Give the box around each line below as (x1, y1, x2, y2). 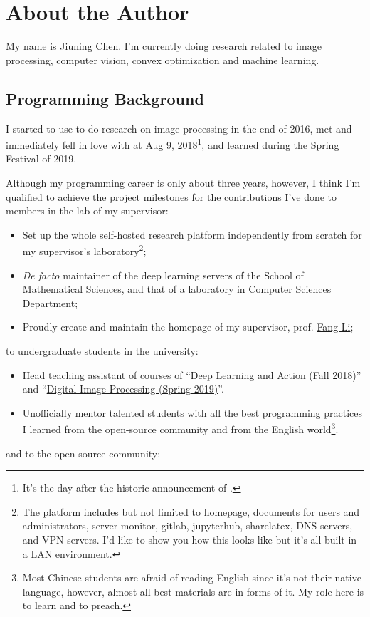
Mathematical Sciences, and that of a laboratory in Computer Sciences (22, 281, 332, 296)
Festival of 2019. (6, 151, 77, 166)
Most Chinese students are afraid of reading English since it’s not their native (22, 570, 361, 585)
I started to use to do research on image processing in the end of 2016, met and (6, 120, 352, 135)
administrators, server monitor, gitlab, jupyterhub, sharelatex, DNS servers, (22, 518, 353, 533)
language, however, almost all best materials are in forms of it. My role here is (22, 584, 364, 598)
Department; (22, 295, 78, 310)
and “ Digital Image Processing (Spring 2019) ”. (22, 381, 224, 396)
